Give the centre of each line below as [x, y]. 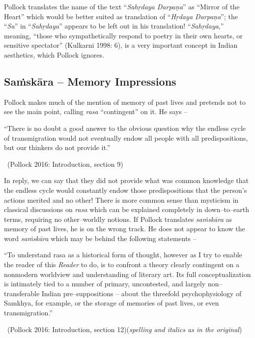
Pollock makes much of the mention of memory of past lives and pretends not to [125, 102]
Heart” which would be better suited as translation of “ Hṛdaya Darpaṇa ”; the [121, 16]
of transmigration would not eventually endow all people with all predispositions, [126, 138]
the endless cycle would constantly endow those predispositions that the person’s [126, 190]
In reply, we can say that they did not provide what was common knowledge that [126, 180]
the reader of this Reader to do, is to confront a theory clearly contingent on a [122, 264]
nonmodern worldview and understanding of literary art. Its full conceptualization [127, 274]
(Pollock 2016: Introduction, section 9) [65, 164]
